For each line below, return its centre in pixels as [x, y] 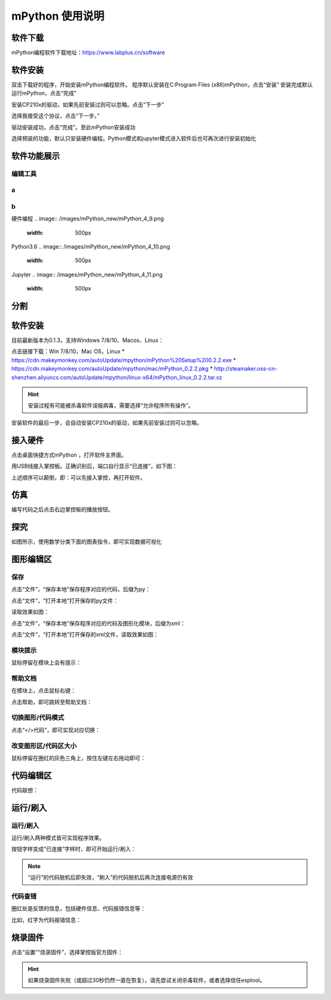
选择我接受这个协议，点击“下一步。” [55, 116]
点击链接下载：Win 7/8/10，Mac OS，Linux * [68, 351]
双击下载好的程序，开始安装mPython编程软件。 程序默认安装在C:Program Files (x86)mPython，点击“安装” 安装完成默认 [162, 84]
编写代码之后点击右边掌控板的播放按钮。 [62, 510]
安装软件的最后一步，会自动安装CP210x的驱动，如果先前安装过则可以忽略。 [107, 422]
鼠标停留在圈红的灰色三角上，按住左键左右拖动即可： [78, 758]
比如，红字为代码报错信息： [46, 920]
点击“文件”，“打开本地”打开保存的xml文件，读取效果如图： [85, 635]
